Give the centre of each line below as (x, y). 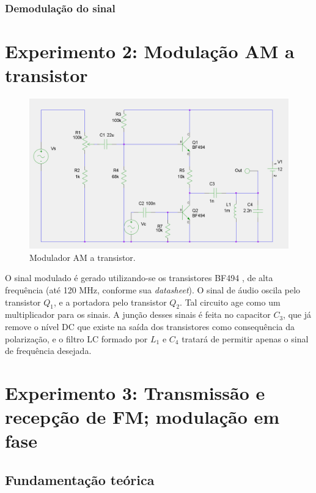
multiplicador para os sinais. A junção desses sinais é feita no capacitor (138, 314)
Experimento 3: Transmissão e (135, 393)
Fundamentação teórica (80, 479)
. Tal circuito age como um (230, 302)
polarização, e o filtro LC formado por (76, 338)
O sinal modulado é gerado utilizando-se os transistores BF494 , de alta (139, 278)
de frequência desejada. (48, 351)
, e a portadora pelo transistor (110, 302)
